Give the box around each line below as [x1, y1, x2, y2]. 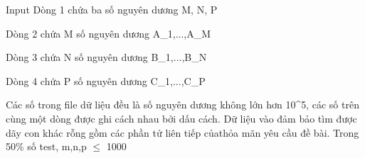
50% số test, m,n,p [6, 139, 87, 154]
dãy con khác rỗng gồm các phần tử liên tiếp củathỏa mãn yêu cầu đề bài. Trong [6, 125, 359, 140]
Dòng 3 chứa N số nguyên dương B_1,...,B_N [6, 50, 207, 64]
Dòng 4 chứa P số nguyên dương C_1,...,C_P [6, 73, 206, 88]
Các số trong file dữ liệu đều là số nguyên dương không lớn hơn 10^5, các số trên [6, 97, 359, 112]
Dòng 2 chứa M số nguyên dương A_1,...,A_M [6, 26, 211, 40]
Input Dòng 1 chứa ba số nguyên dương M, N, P [6, 2, 218, 16]
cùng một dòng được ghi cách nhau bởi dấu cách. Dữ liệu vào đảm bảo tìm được [6, 111, 357, 125]
